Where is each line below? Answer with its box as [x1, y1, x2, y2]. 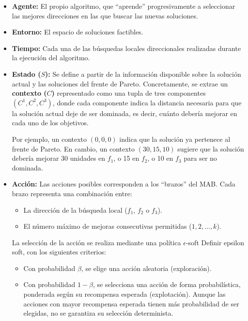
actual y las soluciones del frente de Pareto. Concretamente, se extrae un [12, 78, 228, 88]
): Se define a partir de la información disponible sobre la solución [45, 68, 241, 79]
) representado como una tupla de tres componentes [51, 88, 206, 98]
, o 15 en [113, 153, 139, 163]
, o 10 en [147, 153, 173, 163]
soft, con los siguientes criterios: [12, 247, 106, 257]
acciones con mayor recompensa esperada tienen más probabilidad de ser [23, 298, 239, 308]
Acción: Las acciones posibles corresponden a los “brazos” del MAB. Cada [12, 179, 235, 189]
